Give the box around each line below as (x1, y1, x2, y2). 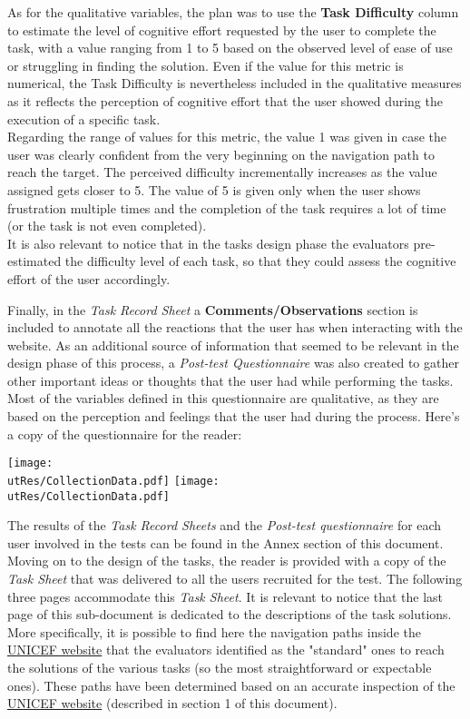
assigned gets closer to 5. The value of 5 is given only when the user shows (7, 180, 421, 199)
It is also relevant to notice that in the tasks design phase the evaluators (7, 233, 409, 252)
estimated (7, 251, 62, 271)
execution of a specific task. (7, 109, 161, 128)
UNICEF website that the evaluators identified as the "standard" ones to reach (7, 640, 445, 659)
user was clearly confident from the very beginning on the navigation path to (7, 144, 435, 163)
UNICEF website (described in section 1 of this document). (7, 694, 338, 713)
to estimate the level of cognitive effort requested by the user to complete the (7, 20, 436, 39)
